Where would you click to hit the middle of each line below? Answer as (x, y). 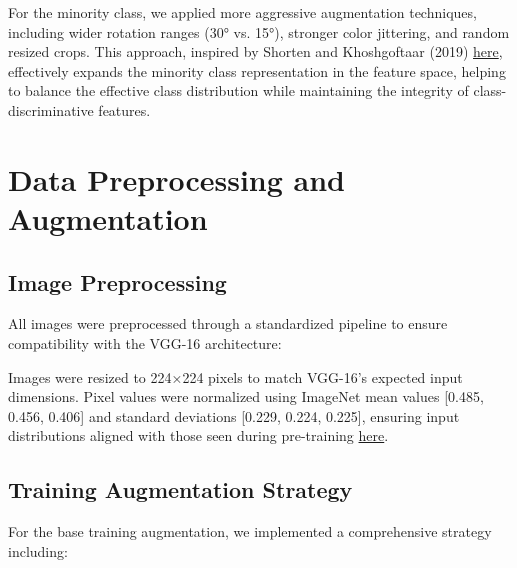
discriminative (51, 109)
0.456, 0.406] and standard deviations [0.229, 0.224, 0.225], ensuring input (234, 415)
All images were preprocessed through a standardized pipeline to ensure (228, 323)
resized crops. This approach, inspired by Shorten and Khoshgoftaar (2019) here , (255, 51)
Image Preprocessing (117, 281)
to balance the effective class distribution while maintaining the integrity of (238, 90)
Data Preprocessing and (177, 178)
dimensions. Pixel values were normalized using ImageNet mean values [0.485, (246, 396)
